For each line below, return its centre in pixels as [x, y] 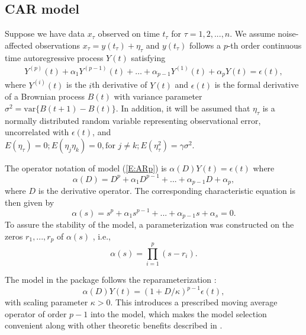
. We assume [252, 33]
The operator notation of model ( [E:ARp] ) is [86, 167]
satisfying [148, 57]
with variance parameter [158, 96]
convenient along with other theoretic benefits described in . [114, 325]
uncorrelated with [37, 132]
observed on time [129, 33]
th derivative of [120, 84]
